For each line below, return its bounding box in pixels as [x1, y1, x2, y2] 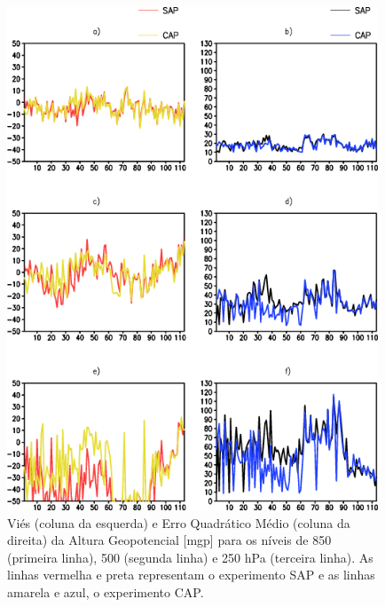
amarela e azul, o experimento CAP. [7, 582, 204, 601]
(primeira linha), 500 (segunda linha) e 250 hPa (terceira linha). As [7, 548, 373, 566]
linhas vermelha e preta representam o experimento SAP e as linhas [7, 565, 375, 584]
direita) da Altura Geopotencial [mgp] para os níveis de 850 [7, 531, 332, 549]
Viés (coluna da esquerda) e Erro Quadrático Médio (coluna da [7, 513, 350, 532]
